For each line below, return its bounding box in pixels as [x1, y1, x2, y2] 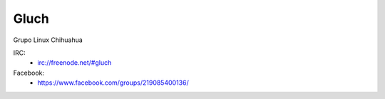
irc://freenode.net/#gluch [37, 58, 112, 67]
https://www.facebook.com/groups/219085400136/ [37, 78, 189, 87]
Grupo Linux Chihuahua [13, 36, 83, 44]
